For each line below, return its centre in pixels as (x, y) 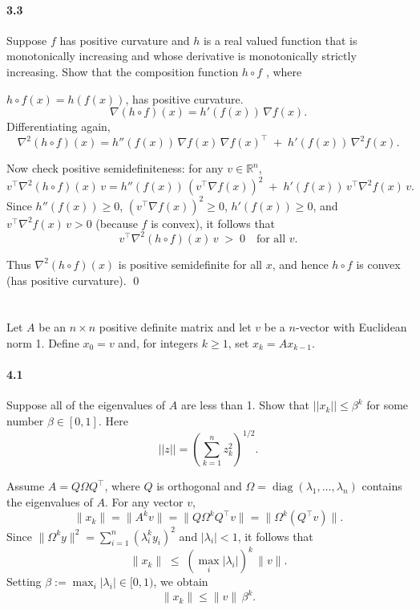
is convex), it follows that (213, 223)
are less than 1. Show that (245, 405)
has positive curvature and (125, 40)
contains (382, 486)
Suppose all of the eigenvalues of (86, 405)
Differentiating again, (59, 126)
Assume (26, 486)
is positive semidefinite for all (190, 264)
